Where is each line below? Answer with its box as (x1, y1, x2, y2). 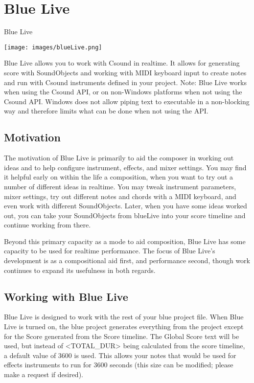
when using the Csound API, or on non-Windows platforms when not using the (4, 87, 242, 97)
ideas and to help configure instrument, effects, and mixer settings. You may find (4, 162, 247, 172)
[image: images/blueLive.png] (4, 44, 102, 51)
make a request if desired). (4, 369, 83, 380)
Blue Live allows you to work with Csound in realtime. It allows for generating (4, 58, 240, 68)
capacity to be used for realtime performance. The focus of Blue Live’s (4, 246, 215, 256)
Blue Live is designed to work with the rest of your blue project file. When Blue (4, 312, 244, 322)
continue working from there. (4, 220, 91, 230)
